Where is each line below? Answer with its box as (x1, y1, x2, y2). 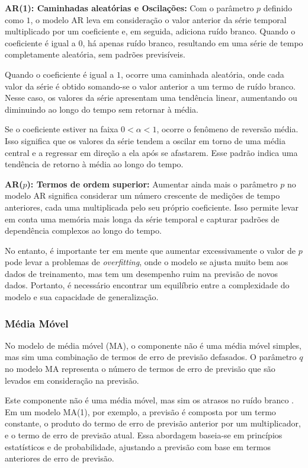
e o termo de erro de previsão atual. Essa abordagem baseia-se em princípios (5, 429, 283, 441)
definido (263, 2, 293, 14)
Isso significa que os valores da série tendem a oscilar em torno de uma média (5, 134, 285, 147)
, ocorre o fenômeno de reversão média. (156, 123, 299, 135)
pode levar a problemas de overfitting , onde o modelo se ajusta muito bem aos (5, 256, 288, 268)
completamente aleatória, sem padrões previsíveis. (5, 48, 185, 61)
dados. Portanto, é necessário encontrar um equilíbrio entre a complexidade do (5, 279, 290, 291)
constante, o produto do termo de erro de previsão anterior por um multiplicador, (5, 417, 301, 429)
